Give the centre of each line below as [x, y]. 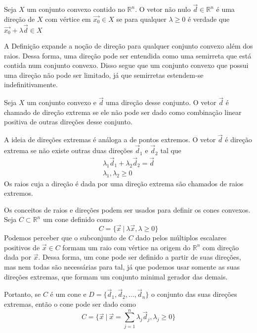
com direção [221, 247]
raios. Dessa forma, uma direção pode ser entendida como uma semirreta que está [128, 55]
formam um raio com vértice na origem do [127, 247]
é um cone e [68, 294]
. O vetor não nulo [163, 9]
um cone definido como [78, 219]
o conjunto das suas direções [194, 294]
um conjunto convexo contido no [76, 9]
